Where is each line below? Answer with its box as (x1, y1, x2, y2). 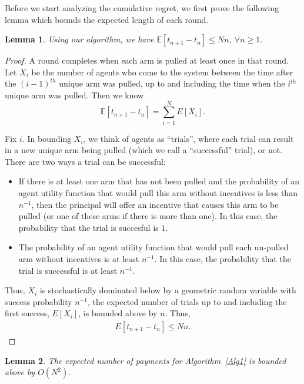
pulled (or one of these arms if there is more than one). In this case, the (18, 210, 278, 222)
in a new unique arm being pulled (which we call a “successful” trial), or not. (5, 144, 283, 156)
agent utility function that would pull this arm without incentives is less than (18, 187, 298, 199)
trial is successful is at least (18, 264, 118, 276)
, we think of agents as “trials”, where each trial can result (83, 132, 294, 144)
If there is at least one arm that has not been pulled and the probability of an (18, 175, 299, 187)
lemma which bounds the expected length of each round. (5, 13, 209, 25)
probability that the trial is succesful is (18, 221, 159, 233)
